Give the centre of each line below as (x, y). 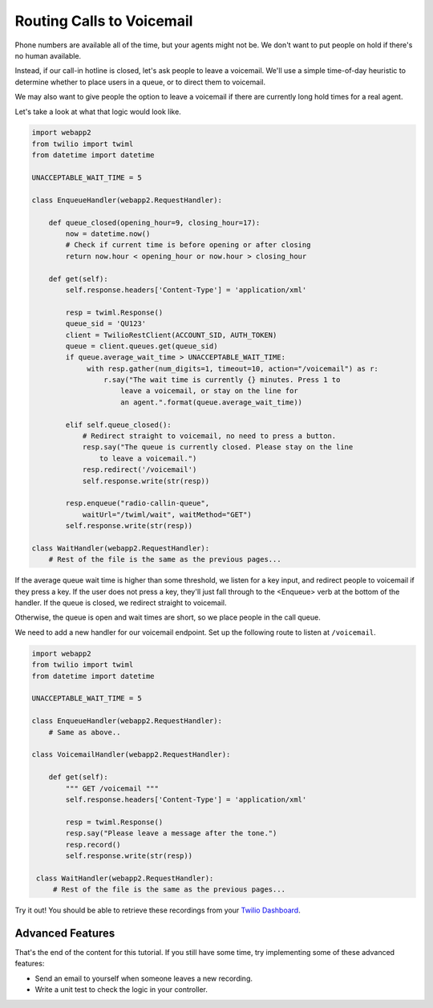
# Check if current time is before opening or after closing (188, 245)
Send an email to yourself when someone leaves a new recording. (144, 978)
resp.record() (93, 844)
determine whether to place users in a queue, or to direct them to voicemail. (140, 82)
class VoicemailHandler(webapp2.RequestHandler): (131, 755)
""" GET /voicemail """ (112, 788)
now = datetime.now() (108, 234)
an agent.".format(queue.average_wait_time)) (212, 402)
